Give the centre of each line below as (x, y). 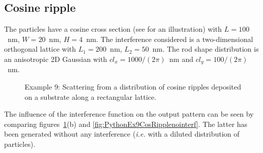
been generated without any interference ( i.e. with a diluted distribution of (122, 134)
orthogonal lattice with (40, 49)
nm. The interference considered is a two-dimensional (170, 39)
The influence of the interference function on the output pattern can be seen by (129, 114)
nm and (181, 59)
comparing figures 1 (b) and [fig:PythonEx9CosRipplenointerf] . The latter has (126, 124)
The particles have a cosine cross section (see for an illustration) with (113, 29)
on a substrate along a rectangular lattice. (90, 96)
